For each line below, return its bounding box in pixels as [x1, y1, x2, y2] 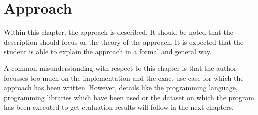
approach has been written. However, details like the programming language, [4, 82, 238, 93]
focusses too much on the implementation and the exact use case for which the [4, 72, 244, 83]
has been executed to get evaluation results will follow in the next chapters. [4, 102, 234, 112]
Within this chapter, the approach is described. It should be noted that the [4, 27, 233, 37]
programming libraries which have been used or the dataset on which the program [4, 92, 254, 102]
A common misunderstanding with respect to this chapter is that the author [4, 62, 237, 73]
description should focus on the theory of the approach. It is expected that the [4, 36, 244, 47]
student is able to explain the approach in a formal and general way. [4, 46, 212, 57]
